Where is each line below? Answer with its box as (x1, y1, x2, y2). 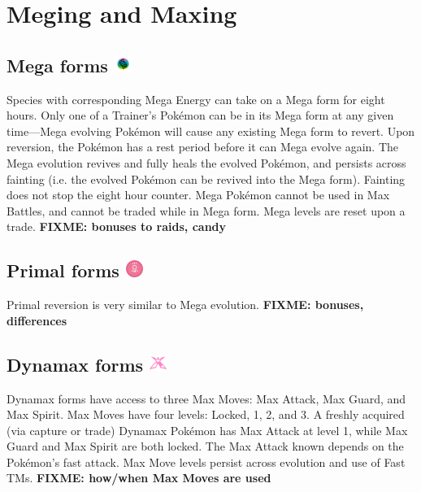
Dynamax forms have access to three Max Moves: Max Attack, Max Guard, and (7, 390, 406, 407)
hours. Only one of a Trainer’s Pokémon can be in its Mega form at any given (7, 107, 394, 124)
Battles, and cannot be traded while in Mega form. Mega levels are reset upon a (7, 202, 406, 219)
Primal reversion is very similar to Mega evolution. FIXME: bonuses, (7, 296, 364, 313)
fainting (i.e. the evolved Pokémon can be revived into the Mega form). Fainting (7, 170, 406, 187)
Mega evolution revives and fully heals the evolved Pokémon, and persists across (7, 154, 406, 171)
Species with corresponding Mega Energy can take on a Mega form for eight (7, 90, 385, 107)
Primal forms (7, 258, 119, 283)
